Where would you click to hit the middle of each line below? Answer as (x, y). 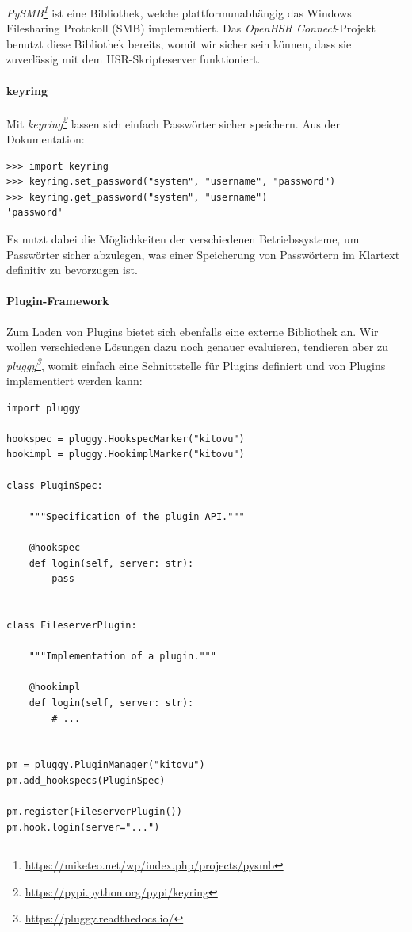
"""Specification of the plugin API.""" (137, 516)
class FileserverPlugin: (72, 625)
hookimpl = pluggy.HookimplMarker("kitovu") (126, 455)
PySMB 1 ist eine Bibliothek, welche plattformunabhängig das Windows (179, 11)
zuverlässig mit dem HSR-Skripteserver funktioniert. (134, 59)
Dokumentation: (46, 139)
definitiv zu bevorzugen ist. (72, 270)
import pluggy (44, 408)
